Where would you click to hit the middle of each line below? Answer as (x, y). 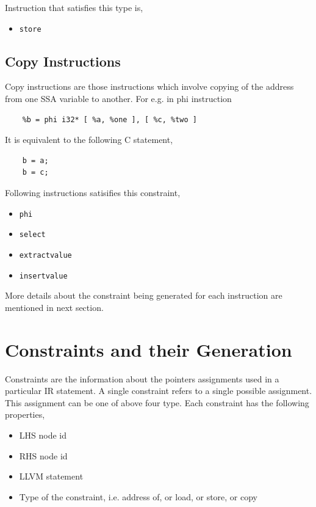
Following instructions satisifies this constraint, (93, 193)
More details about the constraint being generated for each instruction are (144, 295)
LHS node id (43, 435)
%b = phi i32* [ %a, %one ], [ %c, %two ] (110, 119)
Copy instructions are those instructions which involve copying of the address (149, 86)
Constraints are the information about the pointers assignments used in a (142, 378)
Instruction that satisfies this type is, (74, 7)
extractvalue (45, 255)
